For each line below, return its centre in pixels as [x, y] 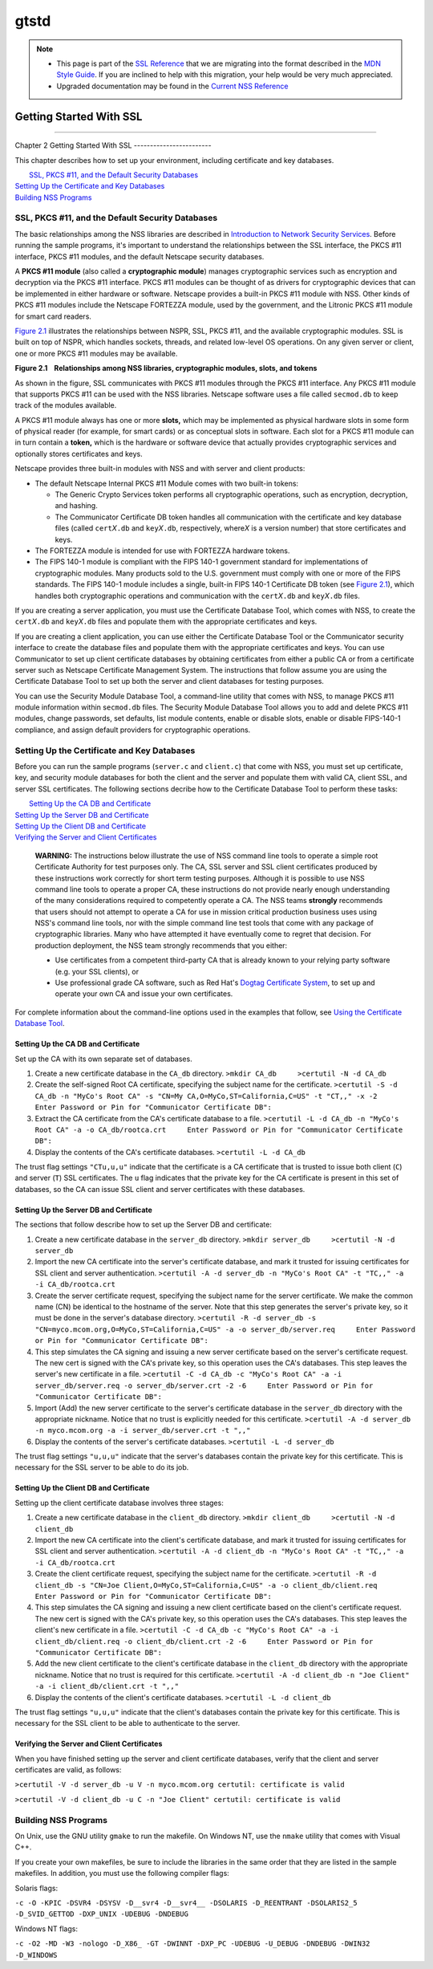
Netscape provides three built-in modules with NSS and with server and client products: [160, 469]
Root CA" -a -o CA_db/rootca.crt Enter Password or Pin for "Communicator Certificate [219, 1129]
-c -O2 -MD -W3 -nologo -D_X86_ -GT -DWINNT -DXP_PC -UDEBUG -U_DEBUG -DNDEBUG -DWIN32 [192, 1944]
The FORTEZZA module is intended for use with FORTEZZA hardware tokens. [162, 551]
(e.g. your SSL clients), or [97, 971]
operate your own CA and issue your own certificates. [144, 994]
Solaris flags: [36, 1888]
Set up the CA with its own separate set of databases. [103, 1059]
